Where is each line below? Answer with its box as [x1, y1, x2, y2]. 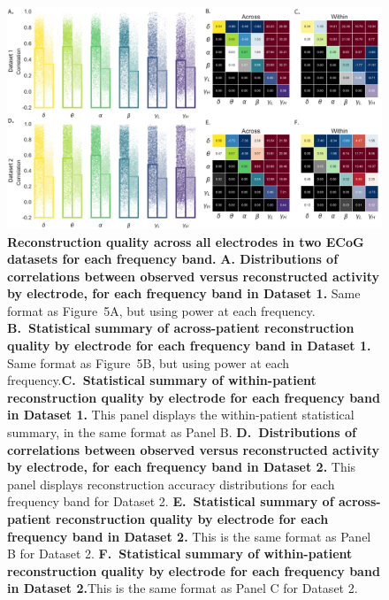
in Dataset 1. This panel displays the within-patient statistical [7, 405, 355, 424]
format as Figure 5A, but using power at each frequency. [7, 301, 316, 319]
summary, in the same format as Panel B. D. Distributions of [7, 423, 356, 442]
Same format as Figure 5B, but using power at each [7, 353, 290, 372]
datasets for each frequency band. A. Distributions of [7, 250, 339, 268]
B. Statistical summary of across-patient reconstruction [7, 319, 355, 337]
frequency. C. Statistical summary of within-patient [7, 371, 317, 389]
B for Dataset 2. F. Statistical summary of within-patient [7, 544, 353, 563]
